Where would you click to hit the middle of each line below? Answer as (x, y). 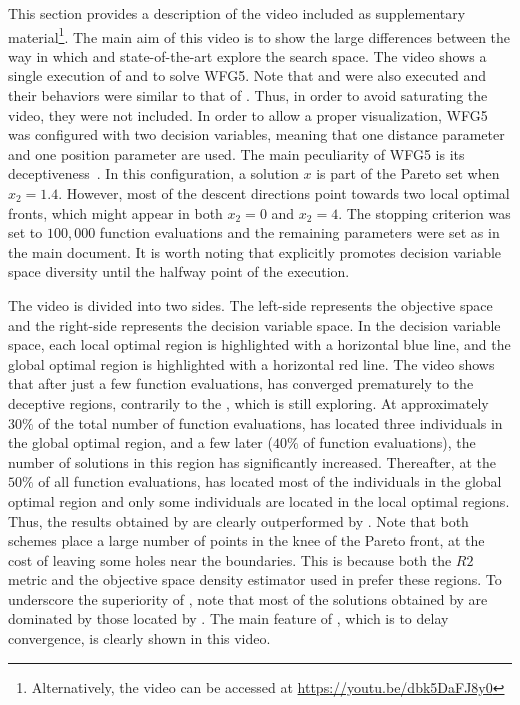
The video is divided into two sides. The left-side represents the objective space (250, 304)
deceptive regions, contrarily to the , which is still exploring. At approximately (248, 402)
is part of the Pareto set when (408, 173)
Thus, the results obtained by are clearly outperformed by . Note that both (238, 520)
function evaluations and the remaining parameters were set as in (299, 232)
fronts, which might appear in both (115, 212)
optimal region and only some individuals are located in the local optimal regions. (259, 500)
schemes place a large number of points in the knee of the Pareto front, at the (246, 540)
